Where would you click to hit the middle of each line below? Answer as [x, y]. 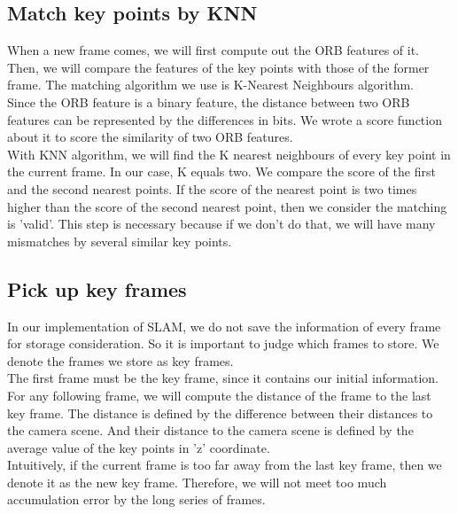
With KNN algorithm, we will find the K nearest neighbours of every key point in [229, 154]
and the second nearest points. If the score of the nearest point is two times [212, 188]
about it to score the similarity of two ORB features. [150, 137]
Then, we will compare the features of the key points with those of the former [218, 67]
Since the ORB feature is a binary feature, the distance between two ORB [209, 101]
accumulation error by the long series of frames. [136, 499]
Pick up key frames [97, 288]
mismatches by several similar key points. [120, 241]
